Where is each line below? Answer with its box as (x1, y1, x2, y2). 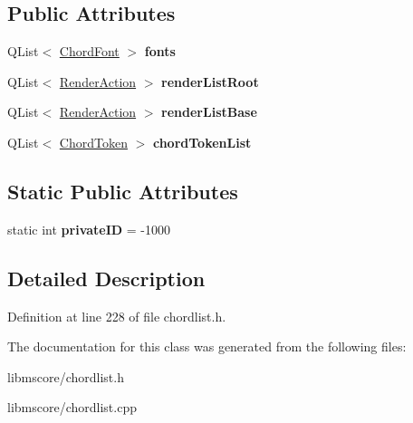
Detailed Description (7, 264, 206, 292)
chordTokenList (152, 132, 252, 151)
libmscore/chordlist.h (7, 367, 124, 386)
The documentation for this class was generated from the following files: (7, 337, 407, 356)
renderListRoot (161, 72, 259, 91)
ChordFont (59, 42, 120, 61)
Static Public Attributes (7, 177, 238, 205)
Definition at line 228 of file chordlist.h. (7, 306, 226, 325)
